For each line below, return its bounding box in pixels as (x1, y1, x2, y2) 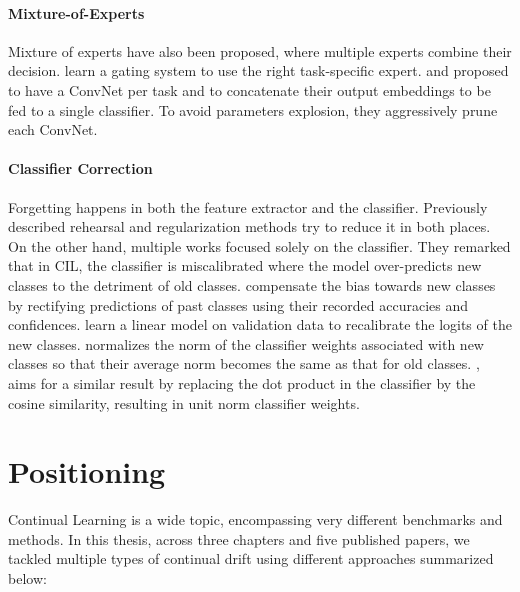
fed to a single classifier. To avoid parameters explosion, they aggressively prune (8, 99, 498, 120)
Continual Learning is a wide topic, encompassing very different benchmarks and (8, 509, 503, 530)
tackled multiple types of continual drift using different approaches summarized (8, 548, 494, 569)
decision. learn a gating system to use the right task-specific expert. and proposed (8, 60, 509, 81)
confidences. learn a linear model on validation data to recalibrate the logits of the (8, 314, 512, 335)
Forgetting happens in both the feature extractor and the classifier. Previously (8, 196, 488, 217)
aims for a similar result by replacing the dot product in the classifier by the (8, 372, 476, 393)
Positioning (8, 451, 166, 492)
